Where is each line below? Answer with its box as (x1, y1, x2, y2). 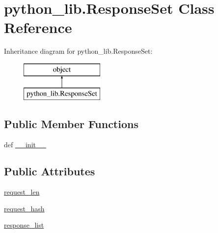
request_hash (4, 203, 45, 213)
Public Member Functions (4, 116, 138, 132)
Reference (4, 17, 72, 37)
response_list (4, 220, 44, 230)
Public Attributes (4, 164, 95, 179)
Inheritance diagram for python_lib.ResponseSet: (4, 46, 153, 56)
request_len (4, 187, 40, 197)
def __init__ (4, 139, 46, 150)
